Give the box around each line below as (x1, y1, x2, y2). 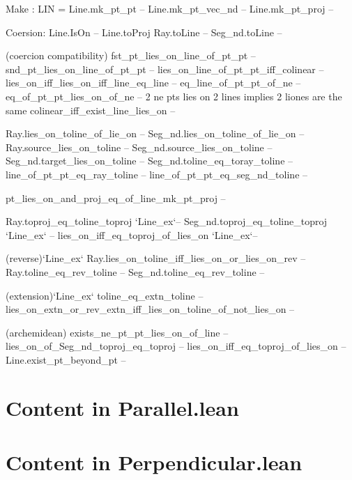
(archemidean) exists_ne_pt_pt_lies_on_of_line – (6, 325, 229, 339)
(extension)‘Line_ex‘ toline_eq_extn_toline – (6, 288, 204, 302)
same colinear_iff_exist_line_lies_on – (6, 102, 176, 117)
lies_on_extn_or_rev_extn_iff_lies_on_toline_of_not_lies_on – (6, 302, 295, 316)
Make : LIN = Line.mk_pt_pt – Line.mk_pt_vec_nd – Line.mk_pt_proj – (6, 1, 334, 15)
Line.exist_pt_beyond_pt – (6, 352, 126, 366)
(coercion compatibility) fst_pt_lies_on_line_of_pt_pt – (6, 48, 256, 63)
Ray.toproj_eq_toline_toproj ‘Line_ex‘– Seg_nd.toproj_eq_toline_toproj (6, 214, 328, 229)
